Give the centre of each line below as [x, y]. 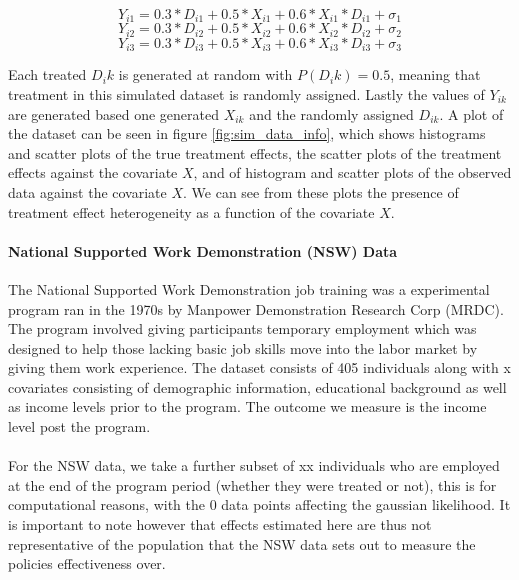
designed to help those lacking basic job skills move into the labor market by [243, 347]
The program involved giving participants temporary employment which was [242, 328]
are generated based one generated [113, 113]
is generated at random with [205, 74]
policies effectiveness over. [87, 563]
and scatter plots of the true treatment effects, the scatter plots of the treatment [255, 152]
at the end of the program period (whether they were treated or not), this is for [252, 484]
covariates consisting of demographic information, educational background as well [257, 386]
